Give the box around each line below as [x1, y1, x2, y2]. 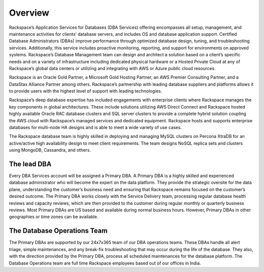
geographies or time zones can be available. [9, 214, 99, 220]
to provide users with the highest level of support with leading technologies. [9, 88, 162, 94]
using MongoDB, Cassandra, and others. [9, 147, 91, 153]
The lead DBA [9, 160, 52, 168]
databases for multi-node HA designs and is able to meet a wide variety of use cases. [9, 125, 182, 131]
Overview [9, 7, 49, 18]
